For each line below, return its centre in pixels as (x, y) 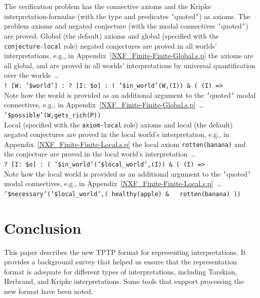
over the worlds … (32, 75)
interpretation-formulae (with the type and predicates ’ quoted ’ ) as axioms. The (127, 16)
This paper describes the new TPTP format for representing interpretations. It (125, 252)
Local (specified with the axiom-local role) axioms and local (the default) (118, 124)
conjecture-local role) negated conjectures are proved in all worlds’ (110, 45)
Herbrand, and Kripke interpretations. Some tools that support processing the (124, 281)
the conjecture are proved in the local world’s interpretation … (100, 154)
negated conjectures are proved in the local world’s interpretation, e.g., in (117, 134)
